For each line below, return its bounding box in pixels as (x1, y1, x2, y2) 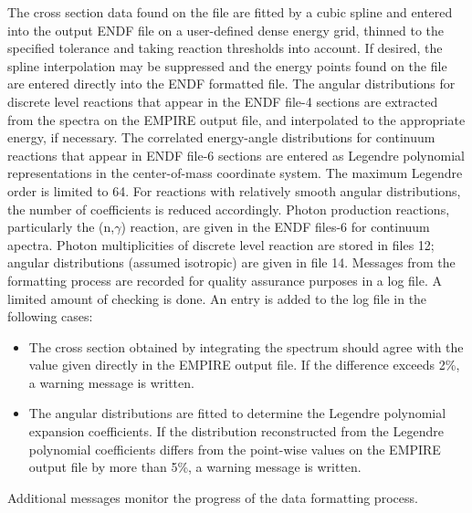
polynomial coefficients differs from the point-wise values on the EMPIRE (28, 439, 441, 458)
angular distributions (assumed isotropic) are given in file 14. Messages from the (7, 253, 456, 272)
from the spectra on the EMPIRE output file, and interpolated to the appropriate (7, 110, 466, 129)
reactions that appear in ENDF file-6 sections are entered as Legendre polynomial (7, 145, 465, 164)
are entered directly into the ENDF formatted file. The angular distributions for (7, 74, 456, 93)
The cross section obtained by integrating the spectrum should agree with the (28, 337, 464, 356)
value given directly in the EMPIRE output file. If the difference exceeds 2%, (28, 355, 460, 374)
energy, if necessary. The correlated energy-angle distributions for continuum (7, 128, 435, 147)
